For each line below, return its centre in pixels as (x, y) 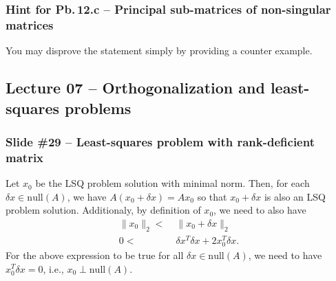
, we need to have (285, 255)
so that (212, 196)
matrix (25, 157)
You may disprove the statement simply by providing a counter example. (159, 50)
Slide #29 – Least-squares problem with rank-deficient (160, 141)
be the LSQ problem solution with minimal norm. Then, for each (172, 183)
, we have (87, 196)
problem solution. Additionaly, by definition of (103, 210)
